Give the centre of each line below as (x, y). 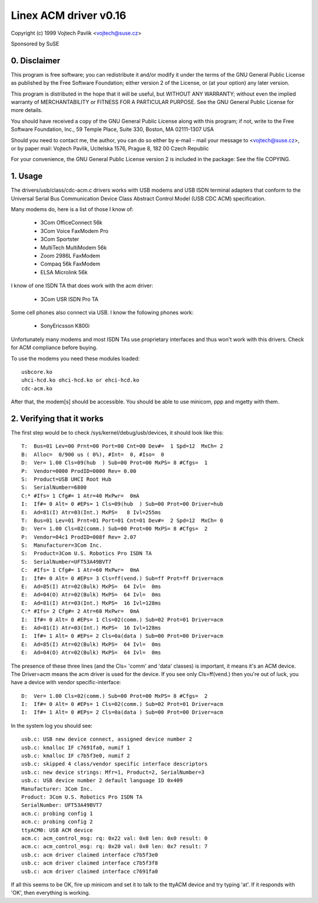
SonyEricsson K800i (65, 326)
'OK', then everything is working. (51, 893)
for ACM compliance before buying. (54, 347)
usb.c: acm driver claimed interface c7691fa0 (90, 871)
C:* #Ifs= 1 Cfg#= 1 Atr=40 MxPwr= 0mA (80, 496)
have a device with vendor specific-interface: (66, 682)
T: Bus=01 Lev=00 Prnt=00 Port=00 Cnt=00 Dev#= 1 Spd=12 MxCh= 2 (122, 446)
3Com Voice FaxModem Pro (74, 231)
